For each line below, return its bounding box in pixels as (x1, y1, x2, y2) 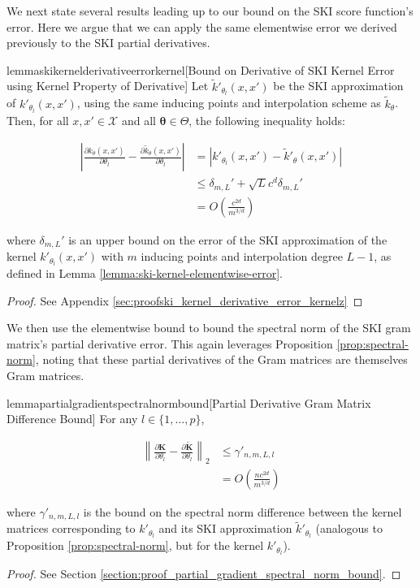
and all (121, 111, 156, 128)
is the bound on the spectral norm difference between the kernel (83, 503, 402, 520)
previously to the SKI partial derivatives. (6, 34, 210, 51)
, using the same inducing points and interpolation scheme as (76, 94, 381, 111)
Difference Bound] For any (6, 410, 138, 427)
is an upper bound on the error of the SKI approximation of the (68, 231, 388, 248)
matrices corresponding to (6, 520, 136, 537)
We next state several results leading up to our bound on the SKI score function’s (6, 2, 414, 19)
